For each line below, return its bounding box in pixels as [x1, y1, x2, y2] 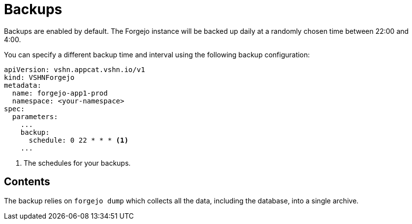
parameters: [12, 112, 58, 121]
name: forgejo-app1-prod [12, 89, 108, 97]
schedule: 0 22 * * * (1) [29, 136, 128, 144]
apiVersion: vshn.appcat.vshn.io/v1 [4, 65, 145, 74]
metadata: [4, 81, 41, 89]
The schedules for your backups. [24, 158, 131, 167]
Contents [4, 175, 50, 188]
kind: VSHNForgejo [4, 73, 75, 81]
